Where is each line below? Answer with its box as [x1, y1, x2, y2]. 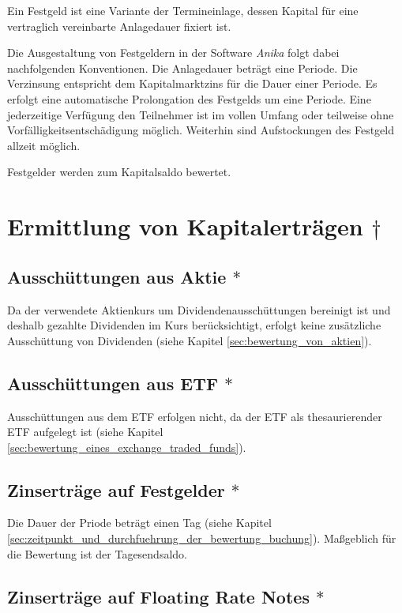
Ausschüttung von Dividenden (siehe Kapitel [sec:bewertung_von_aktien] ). [7, 332, 372, 348]
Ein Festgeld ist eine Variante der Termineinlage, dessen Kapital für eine [7, 2, 359, 18]
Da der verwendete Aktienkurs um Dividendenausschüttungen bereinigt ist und [7, 301, 391, 318]
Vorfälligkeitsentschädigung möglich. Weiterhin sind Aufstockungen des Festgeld [7, 122, 394, 138]
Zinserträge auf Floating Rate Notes [7, 584, 310, 608]
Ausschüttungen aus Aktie [7, 264, 227, 288]
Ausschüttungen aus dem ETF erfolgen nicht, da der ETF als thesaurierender [7, 408, 382, 424]
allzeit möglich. [7, 137, 81, 153]
